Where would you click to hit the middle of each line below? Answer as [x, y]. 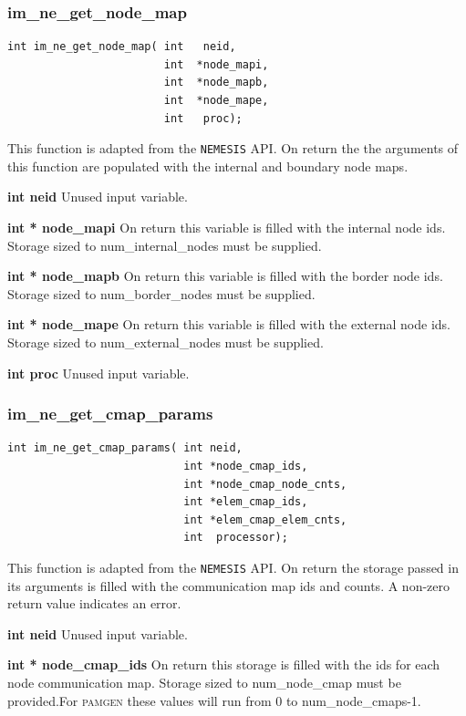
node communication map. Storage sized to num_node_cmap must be [204, 682]
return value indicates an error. [94, 603]
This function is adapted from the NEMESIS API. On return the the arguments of [233, 148]
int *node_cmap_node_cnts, [265, 484]
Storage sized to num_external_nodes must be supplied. [166, 342]
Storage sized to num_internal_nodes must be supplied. [165, 245]
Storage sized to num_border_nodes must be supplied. [161, 293]
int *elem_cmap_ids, [246, 502]
